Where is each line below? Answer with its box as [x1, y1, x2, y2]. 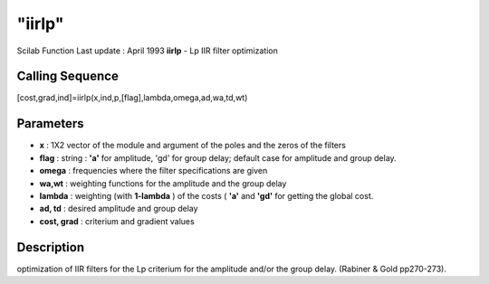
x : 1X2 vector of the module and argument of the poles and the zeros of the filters [39, 140, 346, 151]
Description [16, 240, 85, 255]
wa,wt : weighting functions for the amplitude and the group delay [39, 177, 287, 189]
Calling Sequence [16, 69, 120, 84]
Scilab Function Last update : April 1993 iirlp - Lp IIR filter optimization [16, 45, 278, 56]
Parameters [16, 116, 84, 131]
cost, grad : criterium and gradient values [39, 215, 195, 226]
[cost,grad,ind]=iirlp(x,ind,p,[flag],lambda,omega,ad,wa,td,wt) [16, 92, 248, 103]
